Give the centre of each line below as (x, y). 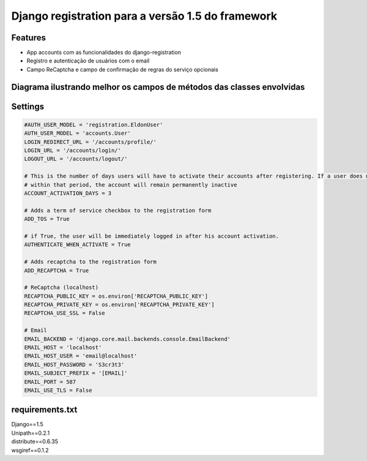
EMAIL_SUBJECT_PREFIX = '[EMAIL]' (76, 373)
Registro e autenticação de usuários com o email (88, 61)
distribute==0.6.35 (35, 441)
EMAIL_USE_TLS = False (58, 390)
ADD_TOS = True (47, 219)
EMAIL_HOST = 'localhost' (63, 348)
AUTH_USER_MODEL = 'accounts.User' (77, 133)
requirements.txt (44, 410)
